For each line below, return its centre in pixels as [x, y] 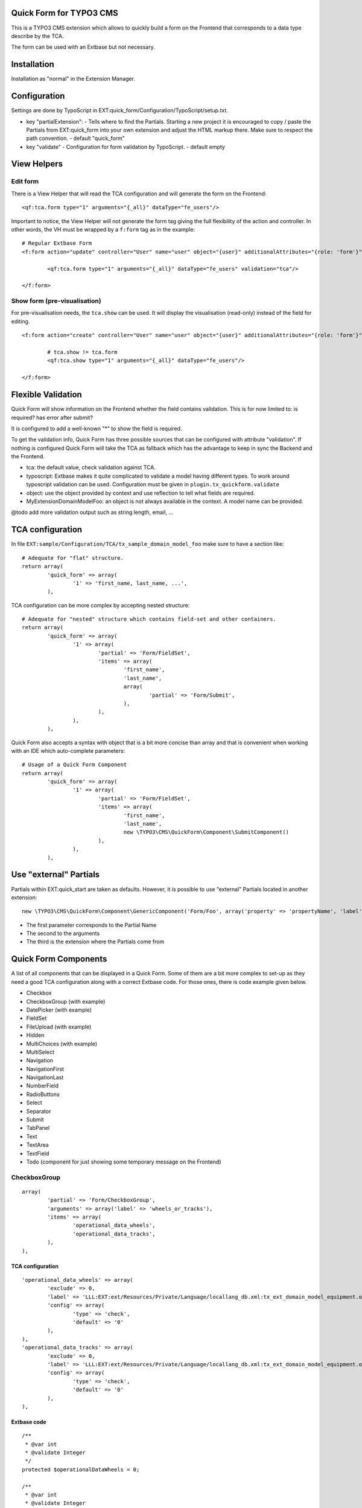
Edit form [25, 182]
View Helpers [37, 164]
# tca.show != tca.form [82, 352]
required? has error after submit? [52, 417]
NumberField [43, 1086]
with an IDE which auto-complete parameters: [68, 750]
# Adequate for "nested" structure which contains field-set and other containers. [149, 619]
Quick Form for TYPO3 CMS [65, 13]
